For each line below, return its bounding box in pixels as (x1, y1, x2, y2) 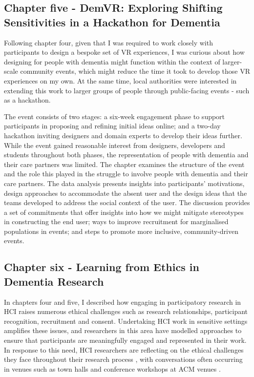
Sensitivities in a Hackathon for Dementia (4, 14, 220, 29)
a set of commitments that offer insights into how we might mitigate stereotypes (4, 207, 244, 217)
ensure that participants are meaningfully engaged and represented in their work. (4, 335, 247, 345)
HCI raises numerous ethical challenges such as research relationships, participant (4, 306, 248, 316)
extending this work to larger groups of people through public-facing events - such (4, 85, 250, 95)
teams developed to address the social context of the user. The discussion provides (4, 197, 250, 208)
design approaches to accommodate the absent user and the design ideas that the (4, 188, 247, 198)
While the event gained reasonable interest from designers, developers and (4, 140, 225, 150)
